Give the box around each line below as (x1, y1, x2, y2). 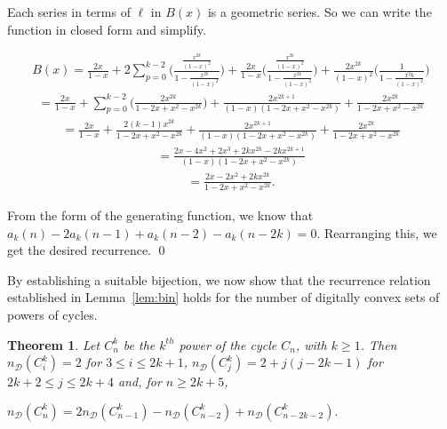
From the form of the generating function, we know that (7, 205, 314, 224)
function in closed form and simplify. (7, 20, 206, 38)
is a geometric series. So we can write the (207, 3, 432, 20)
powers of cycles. (7, 305, 98, 323)
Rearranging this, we (323, 223, 437, 242)
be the (123, 335, 156, 354)
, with (295, 335, 327, 354)
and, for (117, 372, 162, 391)
